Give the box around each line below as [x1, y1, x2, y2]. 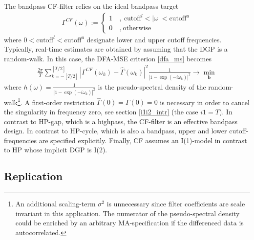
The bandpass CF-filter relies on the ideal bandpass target [4, 1, 179, 11]
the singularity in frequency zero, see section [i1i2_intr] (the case [4, 106, 198, 116]
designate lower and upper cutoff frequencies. [86, 34, 222, 44]
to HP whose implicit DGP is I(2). [4, 145, 107, 155]
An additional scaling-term [15, 199, 96, 209]
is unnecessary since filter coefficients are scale [106, 199, 245, 209]
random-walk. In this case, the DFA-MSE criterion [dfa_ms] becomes [4, 53, 212, 63]
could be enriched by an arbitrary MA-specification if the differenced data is [15, 218, 244, 228]
